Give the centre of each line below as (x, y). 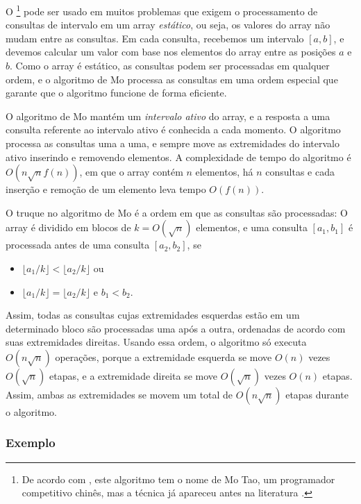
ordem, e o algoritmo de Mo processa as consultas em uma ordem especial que (172, 79)
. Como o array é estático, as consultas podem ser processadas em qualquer (170, 66)
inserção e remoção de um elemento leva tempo (106, 189)
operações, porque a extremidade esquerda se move (163, 356)
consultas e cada (300, 172)
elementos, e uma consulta (252, 227)
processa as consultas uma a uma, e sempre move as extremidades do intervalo (173, 143)
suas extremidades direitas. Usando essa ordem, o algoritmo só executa (156, 342)
